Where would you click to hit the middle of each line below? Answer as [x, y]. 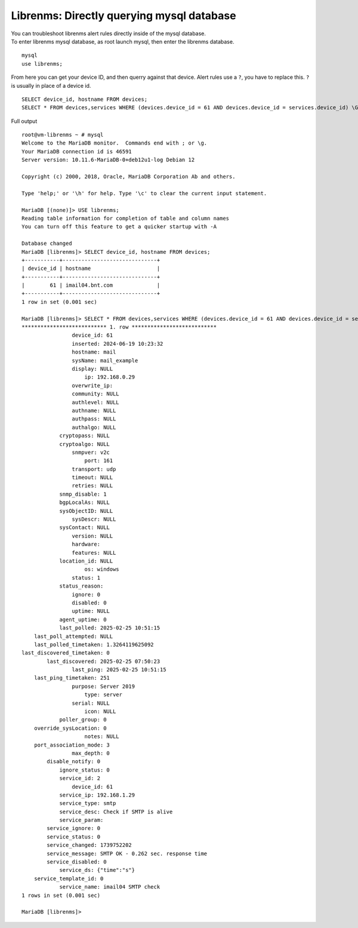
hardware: [86, 544]
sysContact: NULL [85, 528]
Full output [24, 121]
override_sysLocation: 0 [70, 728]
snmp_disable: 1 [83, 494]
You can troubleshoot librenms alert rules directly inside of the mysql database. [108, 33]
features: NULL [94, 553]
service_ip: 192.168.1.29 [97, 795]
